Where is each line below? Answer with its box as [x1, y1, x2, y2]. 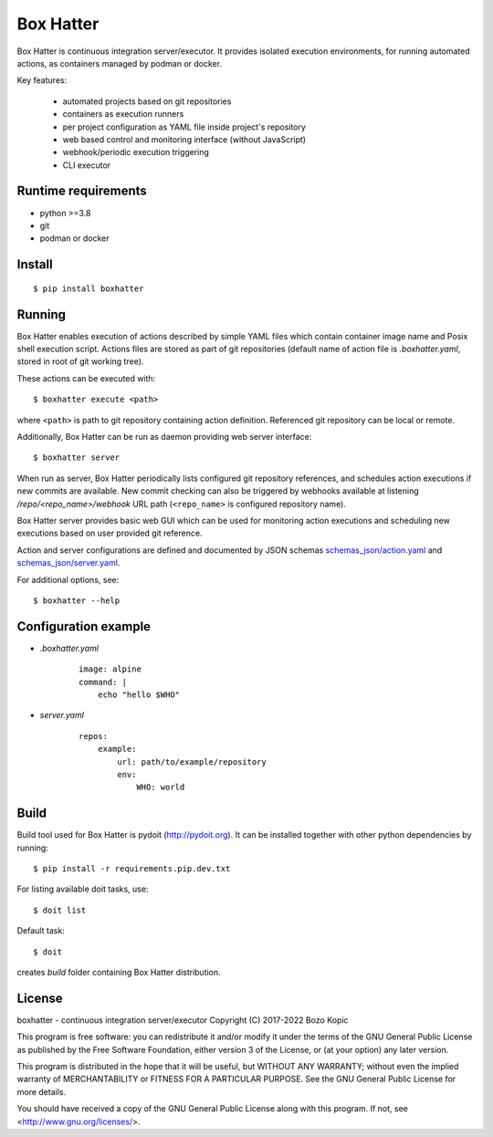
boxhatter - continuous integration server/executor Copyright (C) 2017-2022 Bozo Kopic [16, 1014, 349, 1026]
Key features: [16, 75, 68, 86]
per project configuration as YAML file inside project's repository [62, 121, 306, 132]
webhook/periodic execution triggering [62, 147, 210, 158]
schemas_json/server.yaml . [16, 558, 121, 568]
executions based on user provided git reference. [16, 527, 203, 538]
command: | [79, 676, 128, 687]
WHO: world [136, 782, 185, 793]
